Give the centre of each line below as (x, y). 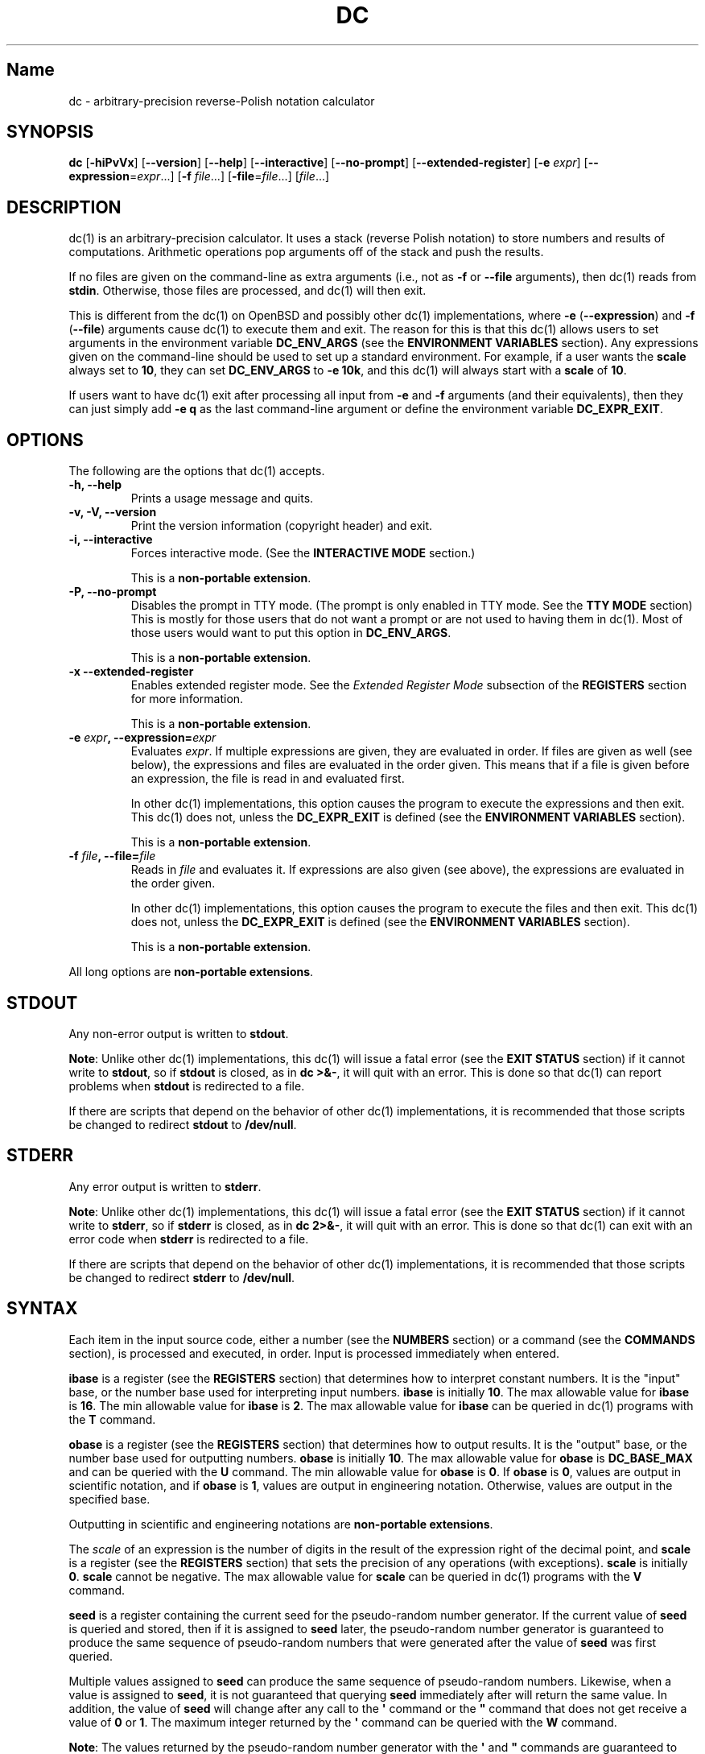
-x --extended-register (131, 672)
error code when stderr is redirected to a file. (189, 1239)
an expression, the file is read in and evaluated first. (268, 779)
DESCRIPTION (64, 207)
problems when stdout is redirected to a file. (187, 1086)
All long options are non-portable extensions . (191, 972)
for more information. (187, 699)
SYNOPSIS (50, 132)
